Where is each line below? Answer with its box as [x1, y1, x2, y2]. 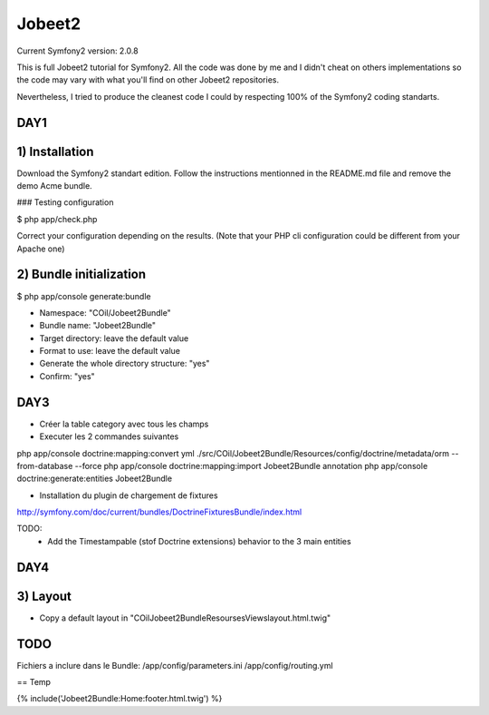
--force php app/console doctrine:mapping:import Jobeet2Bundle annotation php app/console [74, 460, 428, 471]
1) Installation [16, 143, 94, 159]
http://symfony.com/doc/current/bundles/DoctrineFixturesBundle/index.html [16, 506, 302, 517]
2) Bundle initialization [16, 267, 147, 282]
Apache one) [16, 243, 65, 254]
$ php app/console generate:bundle [16, 290, 151, 301]
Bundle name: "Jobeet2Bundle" [39, 320, 157, 331]
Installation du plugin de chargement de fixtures [39, 490, 218, 501]
